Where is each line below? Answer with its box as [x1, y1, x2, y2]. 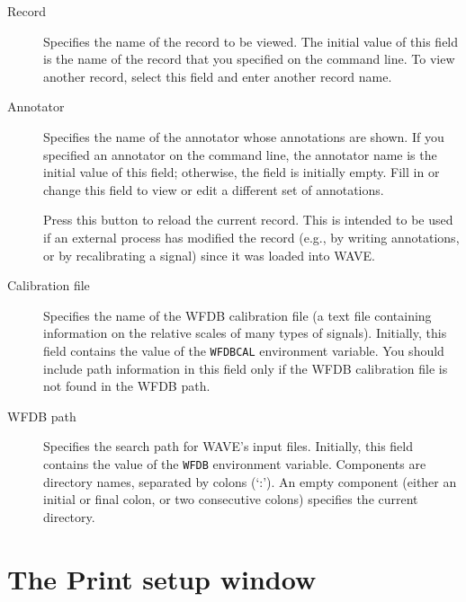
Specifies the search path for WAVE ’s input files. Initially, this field [43, 437, 413, 456]
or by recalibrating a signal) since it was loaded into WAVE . [43, 245, 375, 264]
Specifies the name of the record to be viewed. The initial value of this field [43, 31, 459, 50]
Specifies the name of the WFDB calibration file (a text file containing [43, 305, 432, 324]
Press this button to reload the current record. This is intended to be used [43, 210, 453, 229]
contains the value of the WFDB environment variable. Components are [43, 454, 426, 473]
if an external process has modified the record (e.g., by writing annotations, [43, 227, 460, 246]
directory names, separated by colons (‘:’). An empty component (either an [43, 472, 457, 491]
